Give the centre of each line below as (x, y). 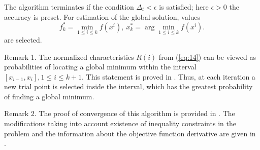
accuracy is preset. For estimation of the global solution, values (102, 16)
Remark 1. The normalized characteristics (69, 57)
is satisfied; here (184, 7)
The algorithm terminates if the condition (69, 7)
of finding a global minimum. (49, 96)
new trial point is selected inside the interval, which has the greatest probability (128, 86)
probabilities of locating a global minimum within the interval (100, 67)
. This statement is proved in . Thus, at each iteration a (169, 76)
